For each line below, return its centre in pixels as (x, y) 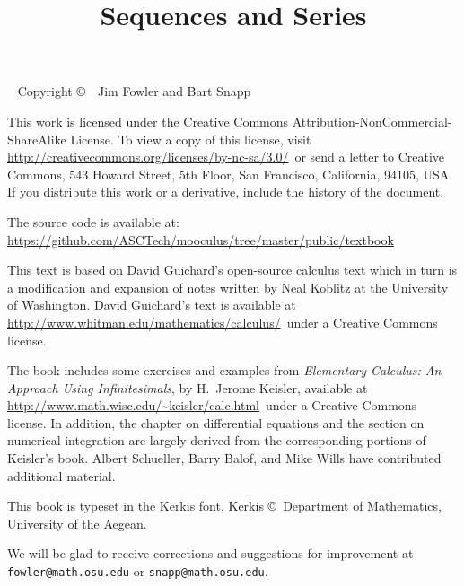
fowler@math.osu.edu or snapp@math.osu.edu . (138, 571)
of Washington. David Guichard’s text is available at (152, 305)
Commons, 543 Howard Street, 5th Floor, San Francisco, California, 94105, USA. (230, 174)
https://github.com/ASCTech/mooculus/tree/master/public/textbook (201, 239)
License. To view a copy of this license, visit (191, 139)
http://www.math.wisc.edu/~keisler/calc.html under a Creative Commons (212, 405)
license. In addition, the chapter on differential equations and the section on (216, 422)
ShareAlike (37, 139)
